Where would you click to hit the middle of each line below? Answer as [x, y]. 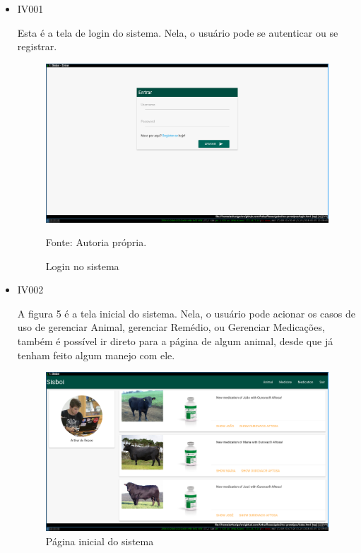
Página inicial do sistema [100, 541]
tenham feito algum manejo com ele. [96, 355]
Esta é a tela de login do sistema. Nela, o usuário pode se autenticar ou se [178, 32]
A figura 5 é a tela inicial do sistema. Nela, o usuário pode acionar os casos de [186, 313]
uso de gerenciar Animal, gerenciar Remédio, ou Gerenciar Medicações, [171, 327]
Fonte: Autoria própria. [96, 242]
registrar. [37, 46]
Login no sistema [82, 266]
